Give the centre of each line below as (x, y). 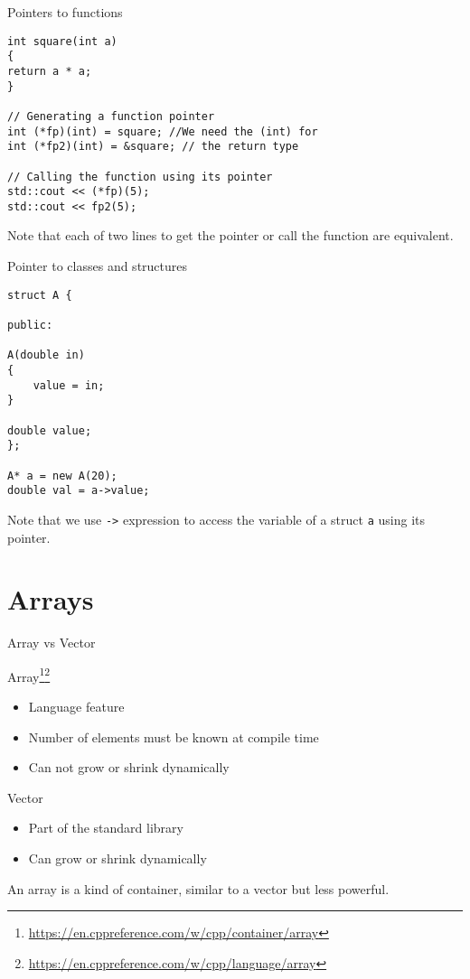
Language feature (76, 707)
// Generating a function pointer (111, 116)
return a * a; (50, 71)
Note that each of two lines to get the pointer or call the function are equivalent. (230, 235)
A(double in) (46, 355)
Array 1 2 (29, 675)
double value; (50, 430)
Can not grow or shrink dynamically (129, 767)
